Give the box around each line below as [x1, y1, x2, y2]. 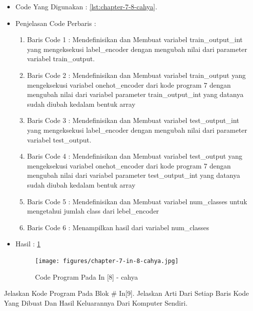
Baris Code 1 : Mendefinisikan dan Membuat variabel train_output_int [27, 34, 243, 45]
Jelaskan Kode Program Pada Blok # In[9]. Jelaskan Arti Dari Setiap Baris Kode [4, 288, 249, 298]
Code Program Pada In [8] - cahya [35, 271, 138, 282]
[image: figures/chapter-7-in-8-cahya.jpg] [35, 257, 179, 264]
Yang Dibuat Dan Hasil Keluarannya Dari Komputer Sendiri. [4, 297, 188, 308]
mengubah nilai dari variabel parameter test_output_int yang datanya [27, 170, 240, 180]
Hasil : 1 [15, 239, 41, 249]
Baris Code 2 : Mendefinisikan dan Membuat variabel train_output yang [27, 70, 246, 80]
